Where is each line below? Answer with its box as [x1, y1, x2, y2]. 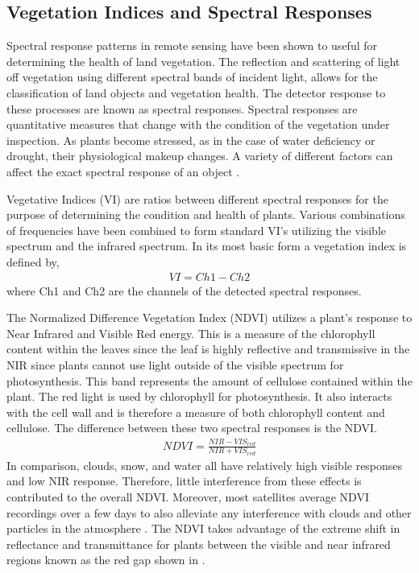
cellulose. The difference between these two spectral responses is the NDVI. [6, 419, 378, 436]
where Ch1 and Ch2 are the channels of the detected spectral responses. [6, 282, 362, 299]
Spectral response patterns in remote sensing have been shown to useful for [6, 37, 378, 54]
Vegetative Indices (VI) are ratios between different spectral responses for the [6, 190, 388, 207]
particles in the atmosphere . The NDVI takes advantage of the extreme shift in [6, 520, 400, 537]
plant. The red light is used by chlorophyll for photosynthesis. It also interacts [6, 388, 392, 405]
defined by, [6, 253, 60, 270]
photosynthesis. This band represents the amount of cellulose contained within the [6, 372, 413, 389]
